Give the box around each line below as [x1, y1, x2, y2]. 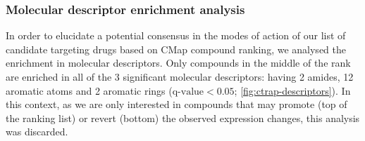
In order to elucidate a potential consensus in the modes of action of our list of [6, 28, 346, 43]
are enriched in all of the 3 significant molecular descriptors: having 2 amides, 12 [6, 69, 354, 83]
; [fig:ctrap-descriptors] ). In [234, 83, 351, 98]
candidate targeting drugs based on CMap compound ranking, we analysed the [6, 41, 346, 56]
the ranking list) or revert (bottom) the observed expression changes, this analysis [6, 110, 360, 125]
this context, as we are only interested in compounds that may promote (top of [6, 97, 347, 112]
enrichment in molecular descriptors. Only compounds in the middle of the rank [6, 55, 351, 70]
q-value [172, 86, 204, 97]
